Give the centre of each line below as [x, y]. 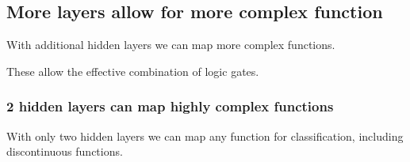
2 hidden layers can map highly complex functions [170, 106]
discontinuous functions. [65, 151]
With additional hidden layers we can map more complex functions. [171, 45]
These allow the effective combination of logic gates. [133, 71]
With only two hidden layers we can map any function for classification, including [205, 136]
